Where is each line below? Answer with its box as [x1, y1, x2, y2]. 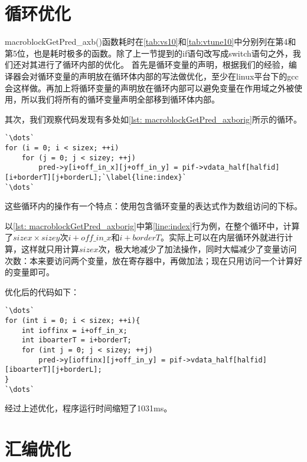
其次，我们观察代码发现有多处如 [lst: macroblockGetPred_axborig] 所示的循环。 [5, 113, 302, 125]
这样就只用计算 [21, 243, 79, 255]
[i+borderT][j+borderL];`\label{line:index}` [5, 173, 187, 181]
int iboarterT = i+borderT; [21, 336, 132, 345]
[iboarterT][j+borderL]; [5, 365, 102, 374]
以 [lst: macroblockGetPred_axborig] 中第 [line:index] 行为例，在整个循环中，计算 [5, 219, 300, 232]
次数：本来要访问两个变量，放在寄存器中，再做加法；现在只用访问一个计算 [5, 254, 294, 266]
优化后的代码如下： [5, 285, 79, 298]
